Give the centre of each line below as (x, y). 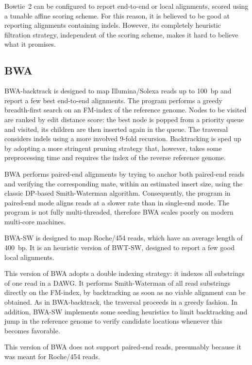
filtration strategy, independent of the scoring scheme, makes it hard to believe (121, 34)
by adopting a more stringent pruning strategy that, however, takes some (113, 148)
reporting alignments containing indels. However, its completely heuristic (113, 25)
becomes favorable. (32, 330)
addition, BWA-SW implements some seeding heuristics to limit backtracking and (126, 311)
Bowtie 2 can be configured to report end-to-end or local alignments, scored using (126, 6)
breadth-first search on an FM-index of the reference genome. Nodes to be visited (126, 110)
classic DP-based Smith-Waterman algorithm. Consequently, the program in (118, 193)
